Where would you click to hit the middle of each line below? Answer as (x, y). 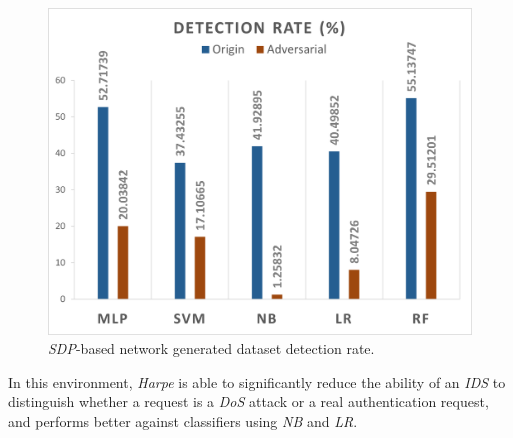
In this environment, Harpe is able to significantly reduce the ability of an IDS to (257, 381)
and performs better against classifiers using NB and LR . (183, 421)
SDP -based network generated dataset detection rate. (211, 348)
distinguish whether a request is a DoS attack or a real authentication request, (248, 401)
